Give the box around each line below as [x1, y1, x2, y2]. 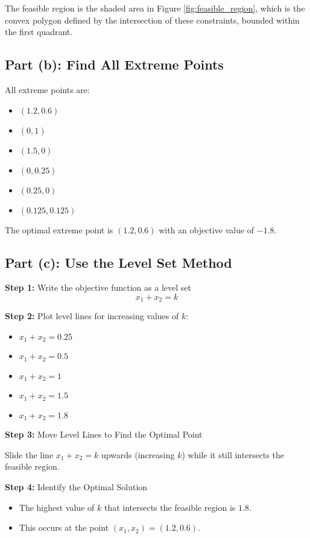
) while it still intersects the [182, 448, 284, 461]
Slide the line [5, 448, 54, 461]
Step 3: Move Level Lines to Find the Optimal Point [5, 428, 203, 441]
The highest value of [19, 501, 95, 513]
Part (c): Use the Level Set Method [5, 253, 232, 271]
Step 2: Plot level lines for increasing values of [5, 310, 179, 322]
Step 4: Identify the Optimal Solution [5, 481, 148, 493]
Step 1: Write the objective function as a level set [5, 281, 191, 294]
